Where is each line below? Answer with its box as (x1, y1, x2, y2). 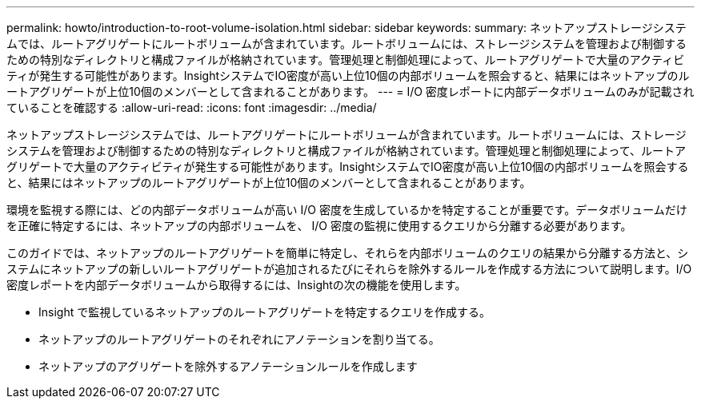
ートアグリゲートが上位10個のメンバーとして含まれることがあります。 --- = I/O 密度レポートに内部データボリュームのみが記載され (6, 85, 695, 98)
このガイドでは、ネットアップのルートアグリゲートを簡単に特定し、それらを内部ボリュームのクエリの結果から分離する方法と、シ (6, 246, 689, 260)
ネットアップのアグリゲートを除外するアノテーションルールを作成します (38, 359, 418, 373)
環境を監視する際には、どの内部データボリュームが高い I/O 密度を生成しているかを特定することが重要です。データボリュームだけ (6, 203, 687, 216)
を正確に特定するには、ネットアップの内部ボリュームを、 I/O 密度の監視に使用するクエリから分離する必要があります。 (6, 219, 632, 232)
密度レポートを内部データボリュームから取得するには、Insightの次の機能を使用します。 (6, 278, 467, 292)
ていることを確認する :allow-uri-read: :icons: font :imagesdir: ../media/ (6, 101, 377, 114)
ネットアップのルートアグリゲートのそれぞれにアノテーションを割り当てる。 (38, 332, 440, 346)
